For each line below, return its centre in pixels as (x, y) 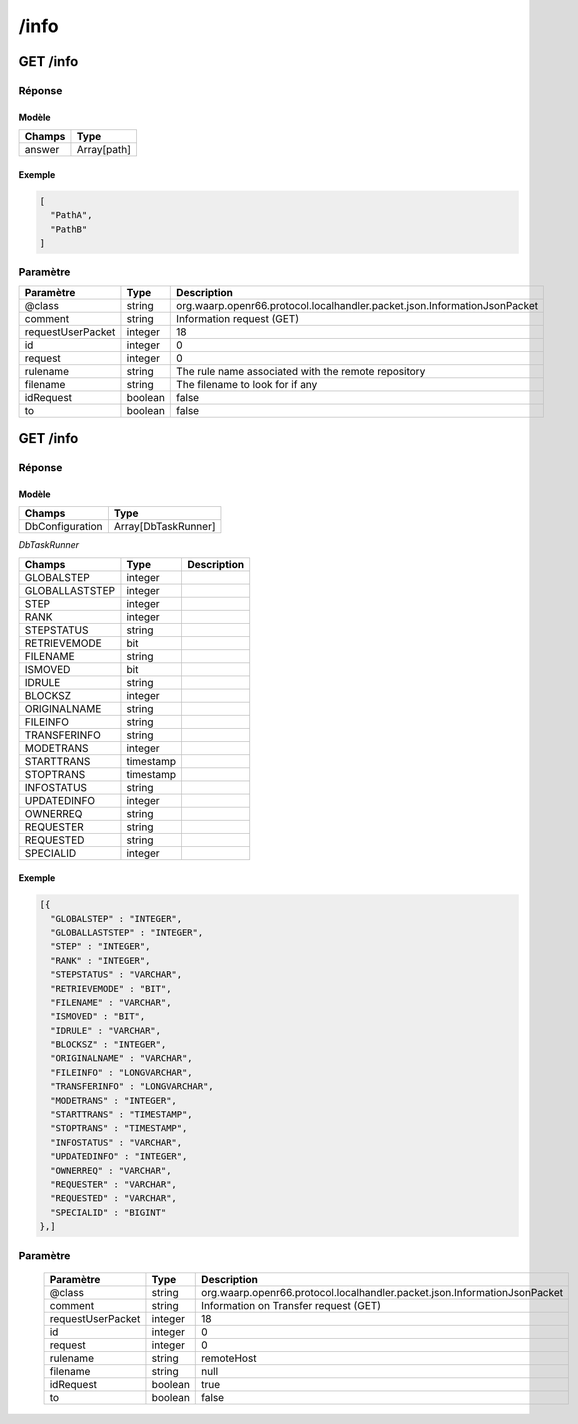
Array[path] (104, 150)
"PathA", (71, 215)
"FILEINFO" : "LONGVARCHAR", (122, 1072)
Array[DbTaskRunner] (164, 527)
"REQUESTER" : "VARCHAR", (113, 1184)
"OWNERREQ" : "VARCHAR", (111, 1170)
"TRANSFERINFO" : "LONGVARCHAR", (132, 1086)
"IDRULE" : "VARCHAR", (106, 1030)
